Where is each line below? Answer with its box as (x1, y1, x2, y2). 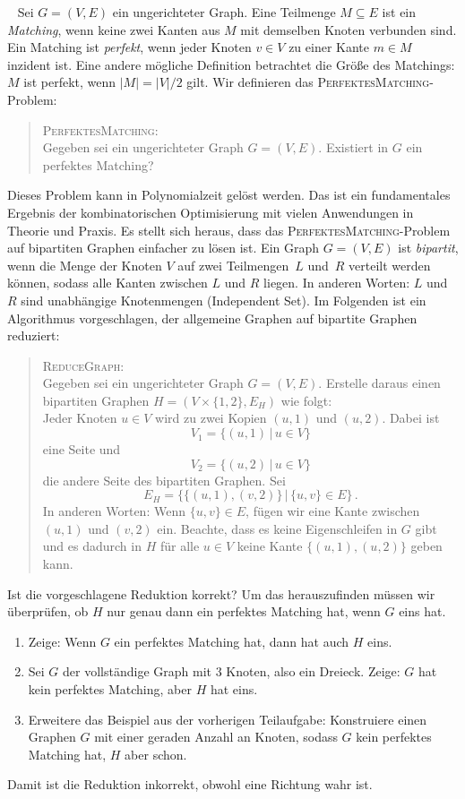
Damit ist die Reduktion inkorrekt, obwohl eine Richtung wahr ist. (7, 775, 373, 794)
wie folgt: (280, 391, 332, 409)
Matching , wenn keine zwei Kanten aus (7, 20, 220, 39)
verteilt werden (349, 255, 431, 274)
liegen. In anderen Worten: (263, 273, 410, 292)
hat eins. (210, 680, 258, 698)
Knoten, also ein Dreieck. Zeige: (226, 662, 400, 681)
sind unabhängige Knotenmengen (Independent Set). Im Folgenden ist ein (21, 290, 426, 309)
